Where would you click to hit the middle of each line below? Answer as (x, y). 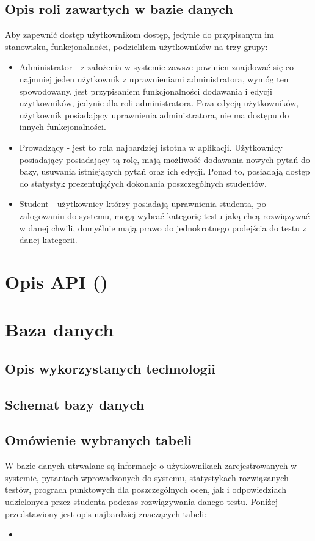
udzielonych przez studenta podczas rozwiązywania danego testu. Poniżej (141, 501)
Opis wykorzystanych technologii (110, 368)
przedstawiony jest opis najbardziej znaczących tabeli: (106, 513)
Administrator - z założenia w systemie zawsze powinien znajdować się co (156, 67)
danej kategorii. (48, 240)
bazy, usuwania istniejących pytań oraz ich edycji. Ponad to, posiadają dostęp (165, 171)
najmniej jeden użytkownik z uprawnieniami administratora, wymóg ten (154, 78)
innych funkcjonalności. (63, 127)
